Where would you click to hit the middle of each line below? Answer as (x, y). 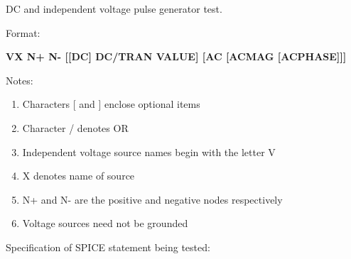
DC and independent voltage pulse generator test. (114, 9)
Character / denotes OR (75, 127)
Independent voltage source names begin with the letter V (149, 151)
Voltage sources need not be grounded (105, 223)
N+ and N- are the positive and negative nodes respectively (152, 199)
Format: (23, 32)
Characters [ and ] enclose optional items (111, 104)
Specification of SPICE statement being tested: (108, 247)
